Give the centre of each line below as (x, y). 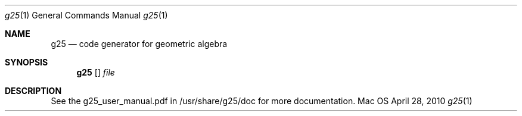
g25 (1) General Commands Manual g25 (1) (86, 15)
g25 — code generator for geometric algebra (139, 44)
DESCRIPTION (33, 91)
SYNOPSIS (27, 62)
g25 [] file (96, 72)
